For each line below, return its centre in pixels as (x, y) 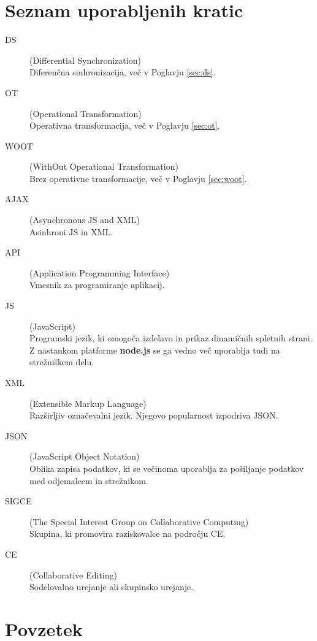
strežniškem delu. (62, 362)
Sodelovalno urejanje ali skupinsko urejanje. (112, 587)
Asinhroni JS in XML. (71, 231)
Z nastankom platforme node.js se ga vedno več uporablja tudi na (155, 350)
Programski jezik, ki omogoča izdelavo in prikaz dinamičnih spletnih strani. (171, 338)
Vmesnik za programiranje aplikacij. (97, 285)
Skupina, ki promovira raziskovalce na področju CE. (128, 533)
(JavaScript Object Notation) (85, 456)
